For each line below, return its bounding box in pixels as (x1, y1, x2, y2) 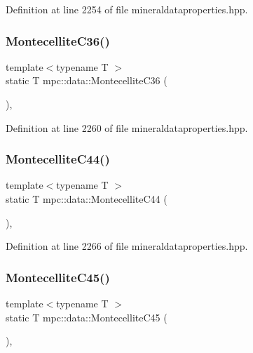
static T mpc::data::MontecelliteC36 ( (6, 73, 167, 88)
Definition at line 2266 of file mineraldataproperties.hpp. (6, 239, 248, 253)
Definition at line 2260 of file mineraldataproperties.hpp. (6, 120, 248, 135)
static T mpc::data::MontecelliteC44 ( (6, 192, 167, 206)
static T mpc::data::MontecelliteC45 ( (6, 309, 167, 324)
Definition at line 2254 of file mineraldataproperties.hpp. (6, 2, 248, 16)
